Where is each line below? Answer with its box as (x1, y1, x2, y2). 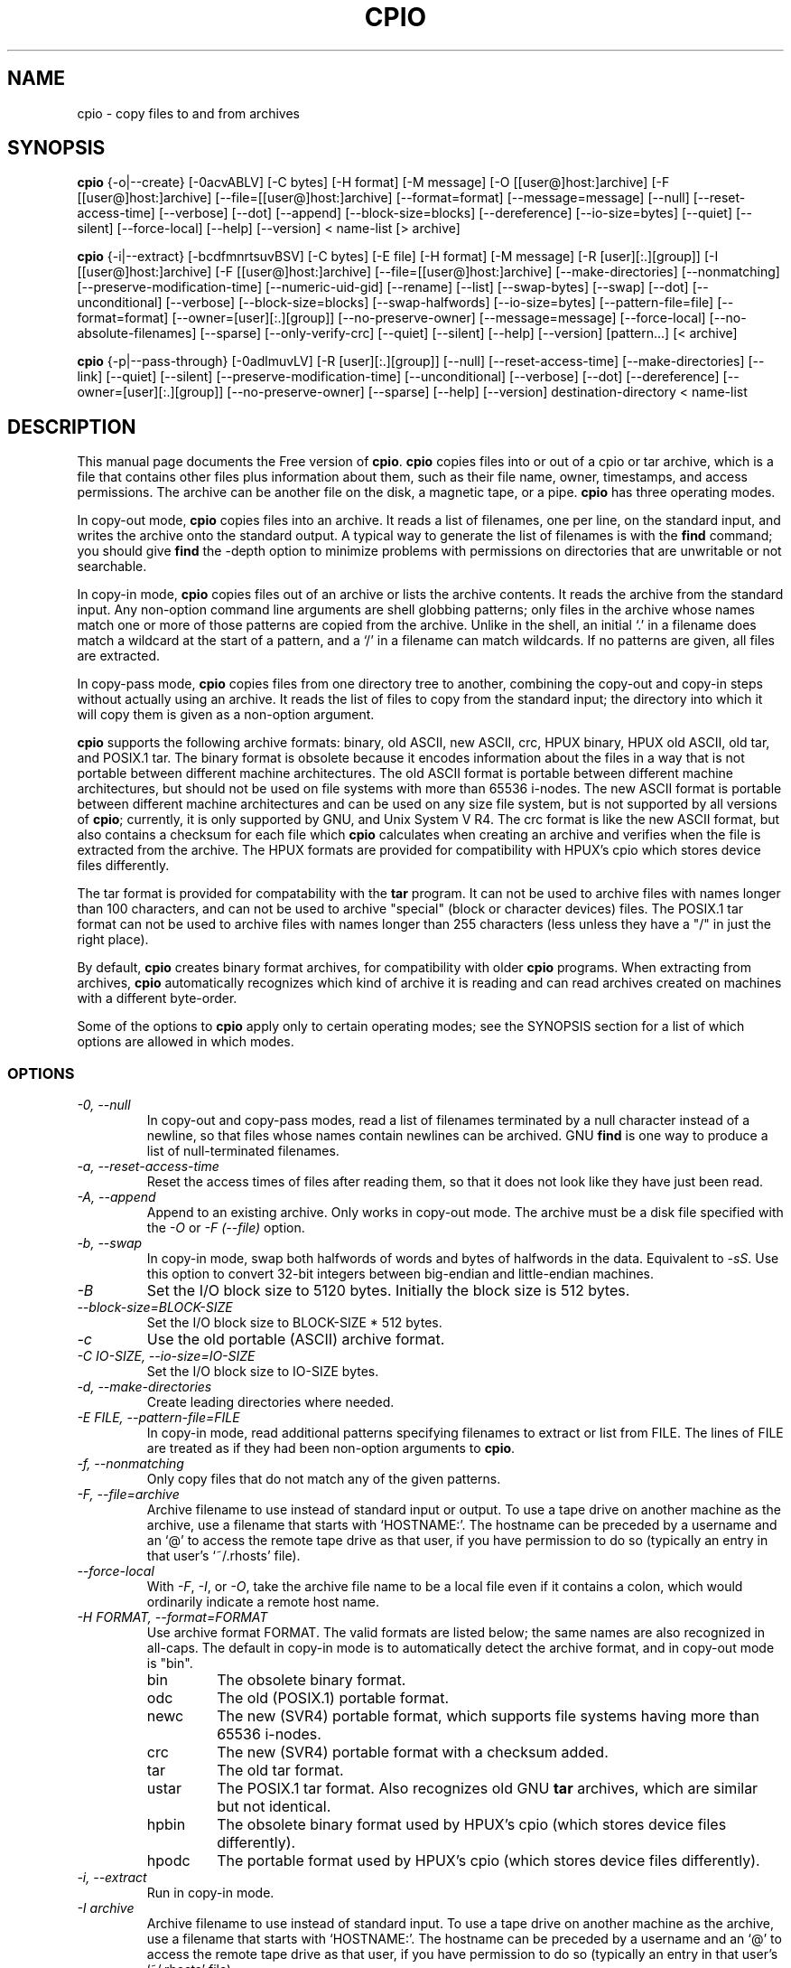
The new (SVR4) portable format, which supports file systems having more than (217, 1707, 759, 1726)
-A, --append (77, 1189, 156, 1205)
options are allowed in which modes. (77, 1034, 294, 1050)
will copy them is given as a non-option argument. (77, 707, 375, 723)
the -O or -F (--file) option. (146, 1220, 305, 1236)
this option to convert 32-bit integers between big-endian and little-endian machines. (146, 1266, 655, 1282)
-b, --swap (77, 1235, 143, 1251)
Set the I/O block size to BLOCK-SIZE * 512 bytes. (146, 1315, 442, 1331)
